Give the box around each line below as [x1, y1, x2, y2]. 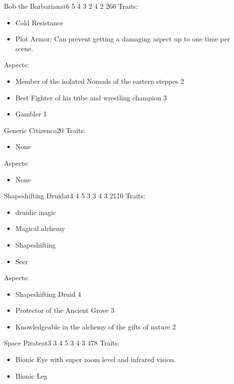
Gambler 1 [15, 109, 47, 119]
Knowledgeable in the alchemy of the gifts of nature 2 [15, 321, 176, 331]
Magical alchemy [15, 223, 65, 233]
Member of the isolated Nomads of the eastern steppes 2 [15, 76, 184, 86]
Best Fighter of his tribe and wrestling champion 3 [15, 92, 167, 102]
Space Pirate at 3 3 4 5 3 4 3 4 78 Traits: [4, 338, 120, 348]
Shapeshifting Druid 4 [15, 288, 81, 299]
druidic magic [15, 207, 57, 217]
